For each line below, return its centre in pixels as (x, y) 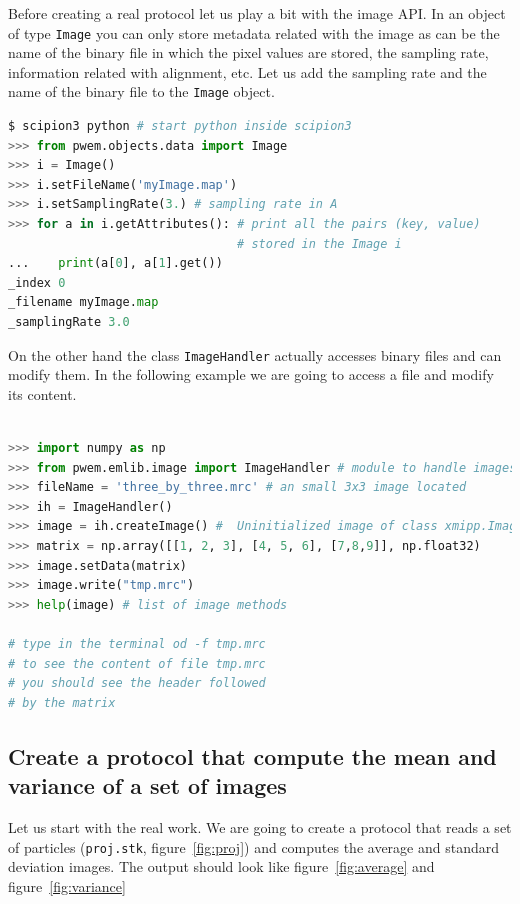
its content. (42, 393)
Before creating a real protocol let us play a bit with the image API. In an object (257, 13)
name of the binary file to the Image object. (141, 91)
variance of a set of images (147, 785)
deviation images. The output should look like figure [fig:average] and (221, 866)
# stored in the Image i (319, 243)
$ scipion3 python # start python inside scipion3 (180, 126)
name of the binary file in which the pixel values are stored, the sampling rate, (248, 52)
